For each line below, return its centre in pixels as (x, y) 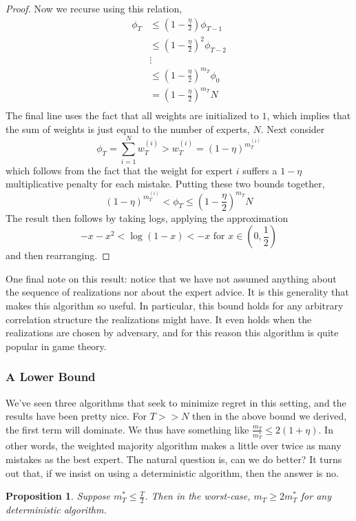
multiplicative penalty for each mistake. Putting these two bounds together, (165, 184)
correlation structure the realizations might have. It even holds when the (159, 319)
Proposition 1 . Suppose (58, 496)
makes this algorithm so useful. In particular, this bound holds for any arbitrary (175, 306)
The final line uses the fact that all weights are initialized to (132, 115)
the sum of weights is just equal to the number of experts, (128, 129)
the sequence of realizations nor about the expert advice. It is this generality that (177, 292)
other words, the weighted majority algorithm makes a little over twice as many (174, 446)
